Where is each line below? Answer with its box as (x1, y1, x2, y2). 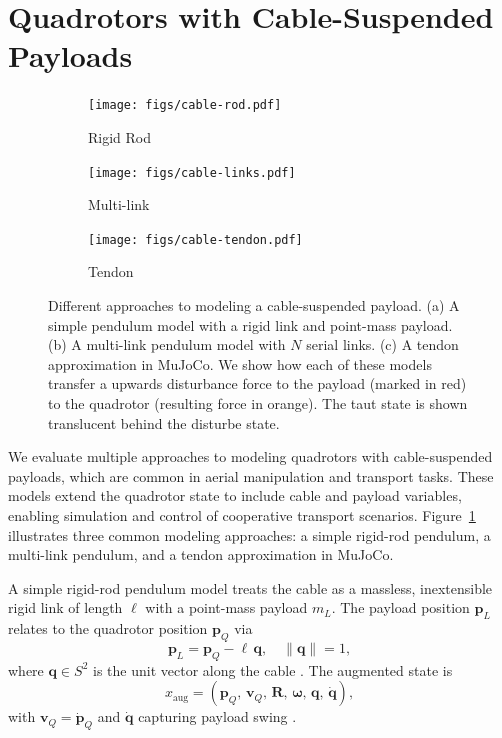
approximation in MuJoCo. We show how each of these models (48, 353, 432, 374)
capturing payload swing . (138, 706, 297, 727)
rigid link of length (8, 597, 123, 618)
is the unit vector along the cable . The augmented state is (93, 659, 453, 680)
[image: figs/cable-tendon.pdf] (88, 232, 303, 247)
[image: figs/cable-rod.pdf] (88, 98, 282, 113)
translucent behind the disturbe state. (48, 412, 280, 433)
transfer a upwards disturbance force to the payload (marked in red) (48, 373, 467, 394)
